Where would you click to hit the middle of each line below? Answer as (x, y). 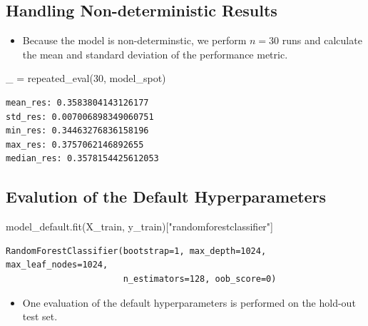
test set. (40, 316)
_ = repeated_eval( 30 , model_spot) (86, 78)
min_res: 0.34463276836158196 (77, 131)
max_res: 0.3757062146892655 (75, 144)
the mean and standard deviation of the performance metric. (155, 54)
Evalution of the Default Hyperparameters (166, 197)
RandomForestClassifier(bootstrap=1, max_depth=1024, (136, 251)
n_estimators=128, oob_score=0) (200, 279)
